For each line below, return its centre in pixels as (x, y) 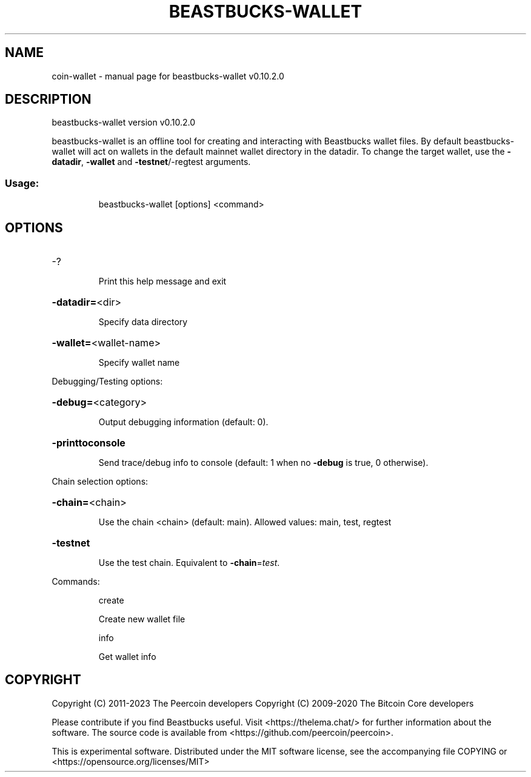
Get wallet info (127, 657)
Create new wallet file (142, 619)
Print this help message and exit (162, 281)
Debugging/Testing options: (107, 382)
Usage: (22, 183)
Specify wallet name (139, 363)
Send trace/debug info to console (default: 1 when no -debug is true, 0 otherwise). (263, 463)
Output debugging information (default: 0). (183, 422)
